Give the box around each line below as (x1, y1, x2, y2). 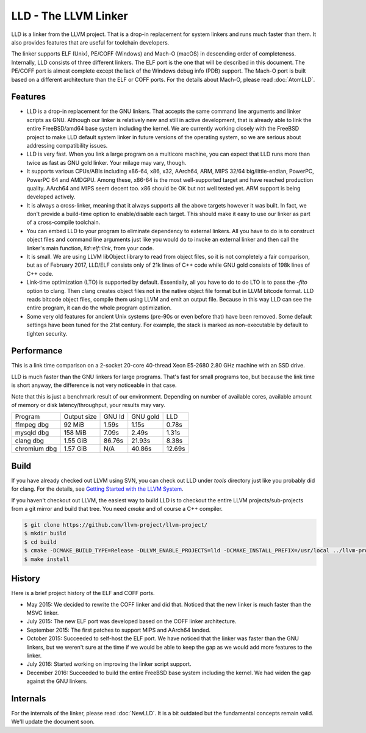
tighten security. (26, 330, 68, 337)
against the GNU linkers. (26, 677, 88, 685)
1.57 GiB (63, 444, 87, 453)
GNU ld (104, 413, 125, 421)
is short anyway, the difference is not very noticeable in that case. (11, 381, 177, 389)
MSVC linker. (26, 609, 59, 616)
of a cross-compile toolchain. (26, 218, 101, 226)
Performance (11, 345, 63, 356)
